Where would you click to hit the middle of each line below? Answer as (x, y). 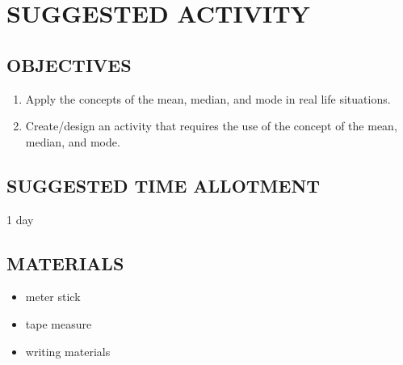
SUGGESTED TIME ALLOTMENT (164, 185)
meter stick (53, 297)
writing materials (68, 351)
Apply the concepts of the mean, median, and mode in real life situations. (208, 98)
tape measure (59, 323)
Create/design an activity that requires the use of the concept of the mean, (211, 126)
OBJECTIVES (69, 64)
